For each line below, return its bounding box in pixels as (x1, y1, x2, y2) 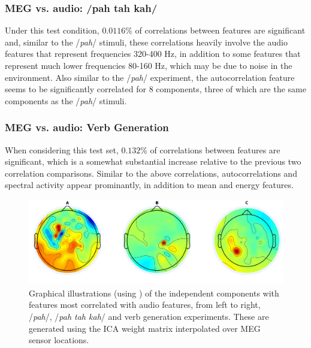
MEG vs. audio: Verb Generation (5, 120, 169, 135)
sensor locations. (29, 334, 89, 346)
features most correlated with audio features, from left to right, (29, 298, 261, 311)
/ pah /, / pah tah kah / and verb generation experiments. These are (29, 310, 269, 322)
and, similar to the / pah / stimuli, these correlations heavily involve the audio (5, 35, 288, 48)
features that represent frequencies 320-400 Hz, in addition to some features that (5, 47, 301, 60)
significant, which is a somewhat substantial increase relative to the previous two (5, 155, 301, 168)
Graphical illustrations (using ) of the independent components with (29, 286, 279, 299)
